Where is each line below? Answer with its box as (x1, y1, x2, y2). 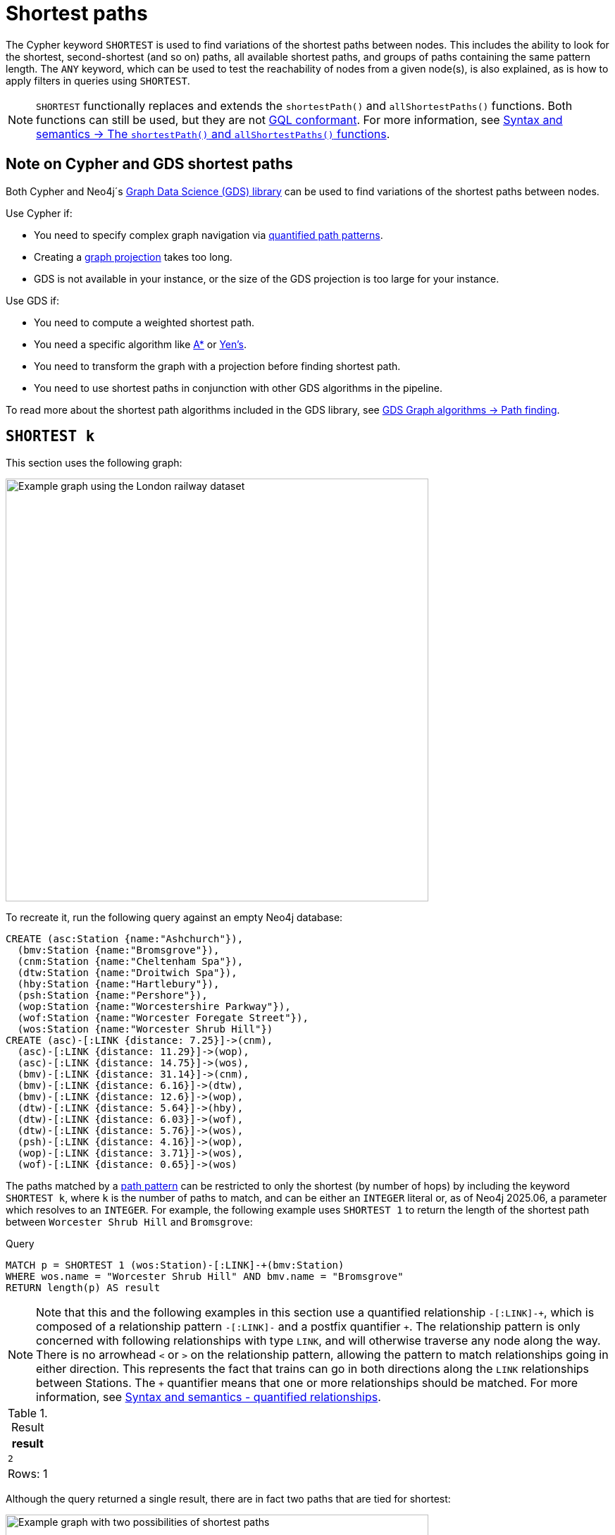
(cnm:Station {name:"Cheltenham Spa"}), (17, 956, 244, 968)
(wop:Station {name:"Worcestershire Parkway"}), (17, 1001, 291, 1013)
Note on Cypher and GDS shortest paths (6, 155, 293, 173)
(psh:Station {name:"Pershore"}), (17, 990, 208, 1001)
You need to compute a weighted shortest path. (34, 316, 255, 328)
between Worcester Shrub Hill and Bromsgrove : (6, 1216, 253, 1228)
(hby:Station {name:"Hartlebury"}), (17, 978, 220, 990)
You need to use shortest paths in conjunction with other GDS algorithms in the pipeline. (34, 381, 443, 394)
